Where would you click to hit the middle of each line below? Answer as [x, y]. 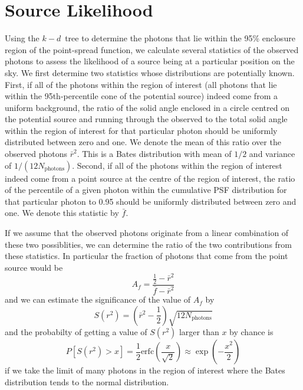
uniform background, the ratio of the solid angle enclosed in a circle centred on [147, 107]
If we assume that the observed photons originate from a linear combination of [147, 233]
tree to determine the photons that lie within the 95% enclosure [180, 38]
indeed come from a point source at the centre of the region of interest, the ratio [150, 178]
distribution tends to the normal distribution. [87, 381]
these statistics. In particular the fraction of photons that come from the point [146, 256]
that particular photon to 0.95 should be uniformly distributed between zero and [151, 201]
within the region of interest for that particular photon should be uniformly [141, 130]
